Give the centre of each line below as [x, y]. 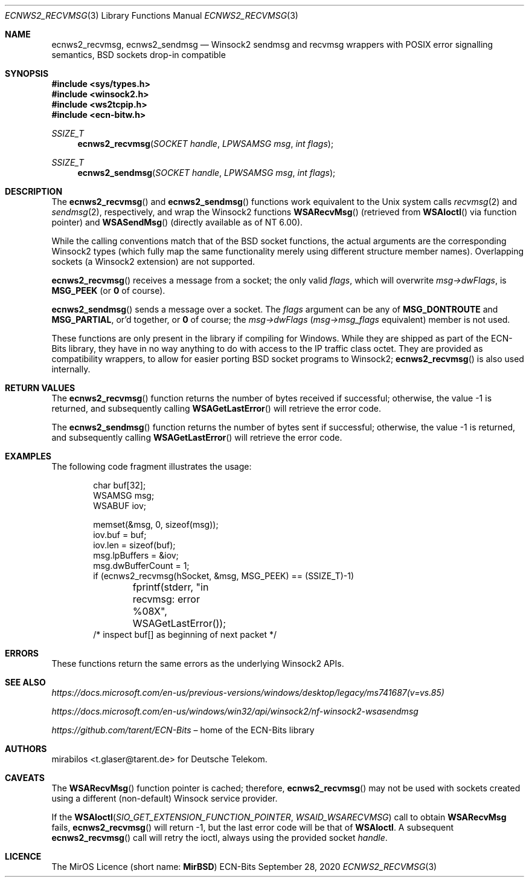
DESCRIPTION [34, 191]
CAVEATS [25, 778]
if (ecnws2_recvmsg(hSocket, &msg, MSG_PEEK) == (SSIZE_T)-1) [224, 576]
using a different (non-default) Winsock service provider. [165, 798]
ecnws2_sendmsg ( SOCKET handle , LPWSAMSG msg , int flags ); [207, 173]
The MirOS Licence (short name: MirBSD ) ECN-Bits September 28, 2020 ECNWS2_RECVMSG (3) [244, 867]
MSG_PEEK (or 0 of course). [108, 290]
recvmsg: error [166, 599]
